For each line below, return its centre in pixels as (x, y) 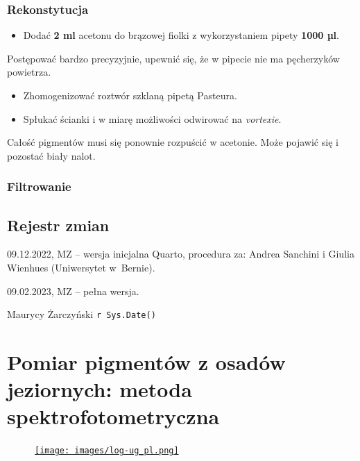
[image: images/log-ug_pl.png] (107, 451)
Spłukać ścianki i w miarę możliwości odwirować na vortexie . (152, 118)
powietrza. (29, 72)
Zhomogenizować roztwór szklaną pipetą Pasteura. (130, 95)
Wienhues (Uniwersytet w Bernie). (81, 268)
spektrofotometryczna (113, 416)
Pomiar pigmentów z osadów (146, 362)
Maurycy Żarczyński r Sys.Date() (82, 314)
